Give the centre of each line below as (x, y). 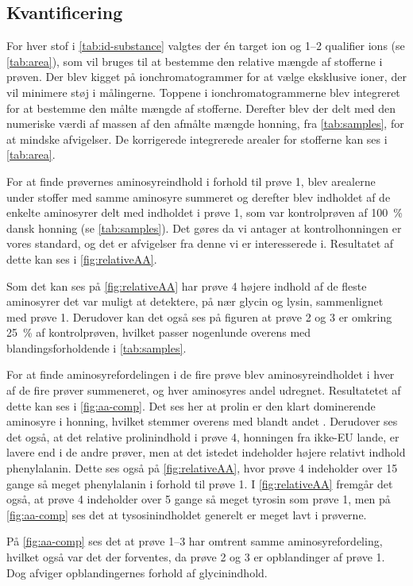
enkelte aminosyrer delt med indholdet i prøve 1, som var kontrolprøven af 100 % (205, 212)
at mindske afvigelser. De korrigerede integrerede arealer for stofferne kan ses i (197, 139)
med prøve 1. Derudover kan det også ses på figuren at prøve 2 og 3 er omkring (199, 316)
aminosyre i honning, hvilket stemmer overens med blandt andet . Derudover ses (202, 421)
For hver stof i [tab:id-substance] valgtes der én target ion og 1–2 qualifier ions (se (206, 46)
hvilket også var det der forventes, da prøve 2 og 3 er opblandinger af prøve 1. (196, 557)
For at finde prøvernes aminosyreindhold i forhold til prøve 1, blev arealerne (191, 181)
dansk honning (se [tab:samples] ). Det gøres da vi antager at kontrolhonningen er (204, 227)
